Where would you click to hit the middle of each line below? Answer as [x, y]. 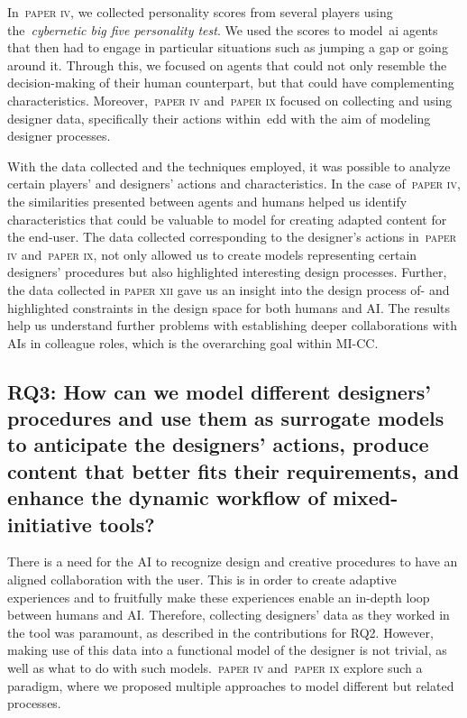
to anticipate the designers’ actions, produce [218, 444]
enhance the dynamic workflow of [167, 497]
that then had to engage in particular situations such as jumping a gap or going [228, 47]
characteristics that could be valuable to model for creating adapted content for [227, 219]
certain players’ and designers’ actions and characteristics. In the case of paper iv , [234, 184]
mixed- [366, 497]
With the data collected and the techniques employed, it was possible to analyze [229, 166]
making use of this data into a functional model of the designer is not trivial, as [227, 650]
